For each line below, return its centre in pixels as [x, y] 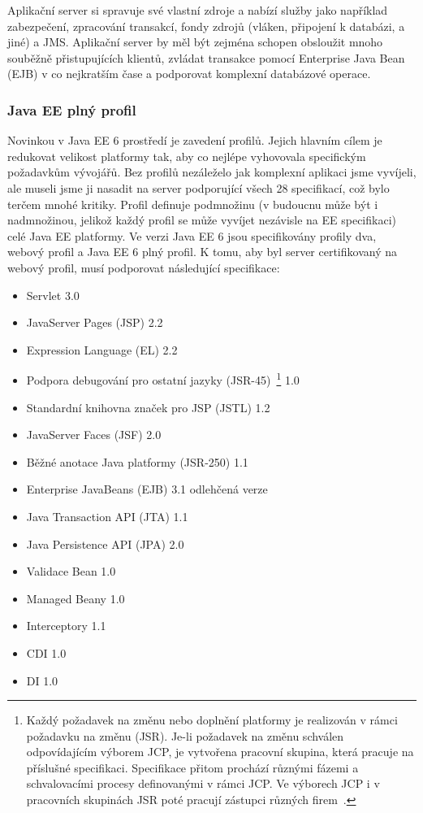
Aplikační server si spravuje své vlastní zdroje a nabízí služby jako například [198, 10]
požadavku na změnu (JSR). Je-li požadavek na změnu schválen [185, 735]
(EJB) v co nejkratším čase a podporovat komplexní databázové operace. [189, 74]
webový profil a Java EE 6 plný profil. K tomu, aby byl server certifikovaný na [202, 252]
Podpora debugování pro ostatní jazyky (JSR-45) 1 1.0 [163, 378]
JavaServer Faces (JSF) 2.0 [94, 435]
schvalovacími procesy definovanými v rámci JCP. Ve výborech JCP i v [203, 783]
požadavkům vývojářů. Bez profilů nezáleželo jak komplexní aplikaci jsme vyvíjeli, [212, 172]
